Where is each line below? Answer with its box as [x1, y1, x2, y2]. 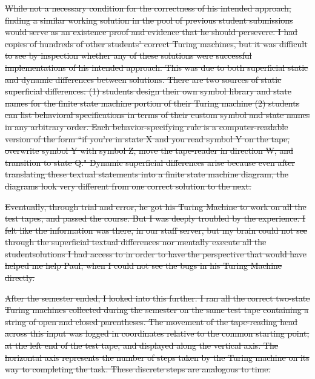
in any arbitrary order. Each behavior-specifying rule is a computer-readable [5, 120, 288, 133]
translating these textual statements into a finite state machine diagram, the [5, 168, 288, 180]
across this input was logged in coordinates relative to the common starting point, [5, 327, 310, 340]
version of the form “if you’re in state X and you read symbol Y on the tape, [5, 132, 290, 145]
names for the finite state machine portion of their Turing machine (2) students [5, 96, 300, 109]
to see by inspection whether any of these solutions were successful [5, 49, 252, 62]
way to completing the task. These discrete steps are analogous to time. [5, 363, 271, 375]
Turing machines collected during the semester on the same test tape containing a [5, 303, 309, 316]
